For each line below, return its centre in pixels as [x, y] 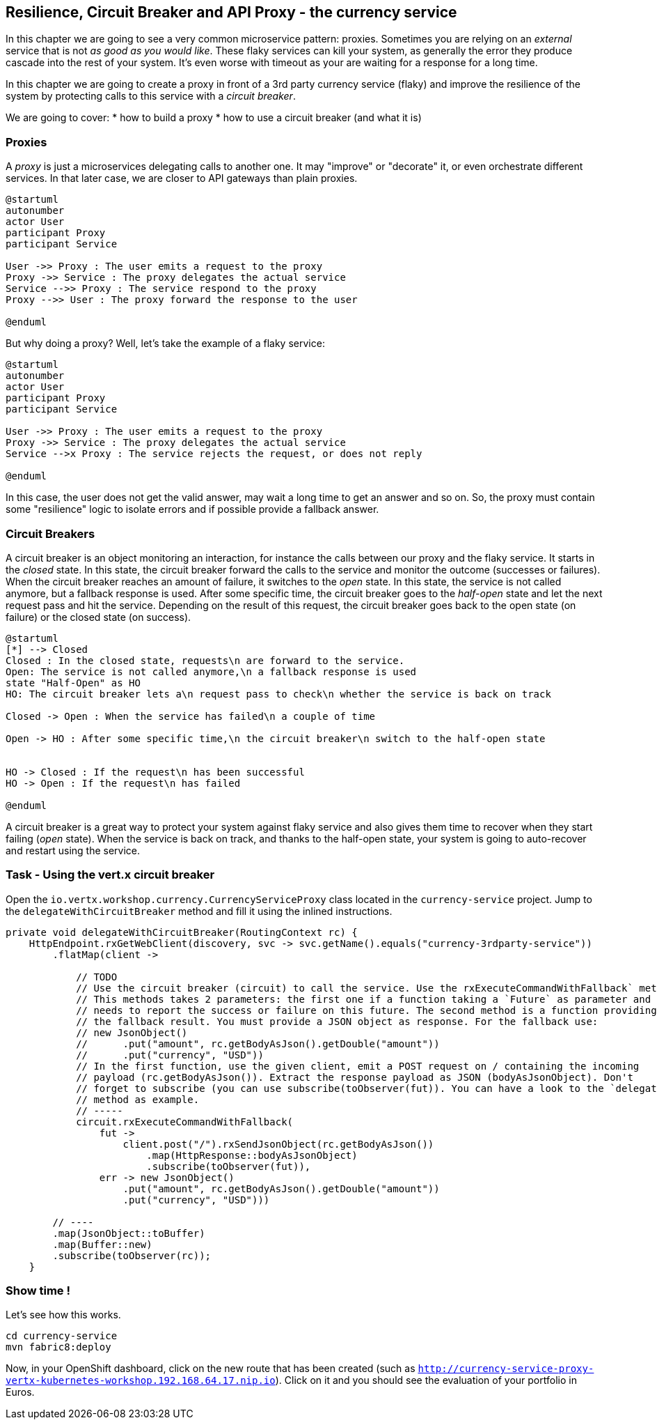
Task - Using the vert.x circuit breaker [110, 875]
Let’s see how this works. [63, 1315]
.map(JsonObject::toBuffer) [129, 1233]
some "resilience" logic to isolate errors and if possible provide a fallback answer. [192, 509]
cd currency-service [62, 1336]
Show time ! [38, 1291]
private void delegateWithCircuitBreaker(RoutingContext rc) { [182, 932]
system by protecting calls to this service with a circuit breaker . [151, 96]
